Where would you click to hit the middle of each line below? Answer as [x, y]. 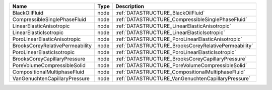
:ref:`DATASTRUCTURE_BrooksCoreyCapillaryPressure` [181, 59]
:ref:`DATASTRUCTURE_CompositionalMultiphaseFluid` [180, 72]
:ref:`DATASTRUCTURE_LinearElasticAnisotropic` [173, 26]
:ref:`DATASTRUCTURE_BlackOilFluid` [160, 13]
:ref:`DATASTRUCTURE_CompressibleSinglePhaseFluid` [181, 19]
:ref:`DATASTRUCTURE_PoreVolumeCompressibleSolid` [181, 65]
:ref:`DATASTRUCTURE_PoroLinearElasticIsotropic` [176, 52]
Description [130, 6]
